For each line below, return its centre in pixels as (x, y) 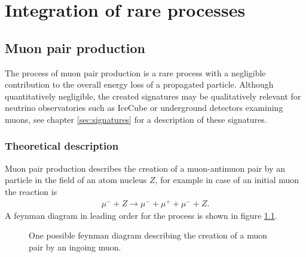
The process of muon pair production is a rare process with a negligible (135, 72)
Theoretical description (62, 146)
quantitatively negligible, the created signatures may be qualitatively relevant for (153, 96)
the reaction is (31, 191)
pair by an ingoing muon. (75, 247)
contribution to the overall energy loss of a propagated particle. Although (139, 84)
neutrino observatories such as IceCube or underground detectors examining (144, 108)
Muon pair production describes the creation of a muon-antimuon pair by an (145, 168)
